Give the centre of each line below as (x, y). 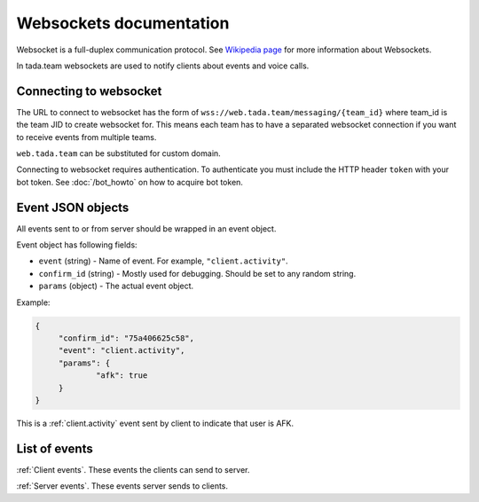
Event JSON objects (73, 207)
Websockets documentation (123, 23)
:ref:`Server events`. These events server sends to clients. (122, 486)
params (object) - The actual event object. (116, 286)
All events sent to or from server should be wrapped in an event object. (146, 228)
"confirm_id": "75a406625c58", (126, 338)
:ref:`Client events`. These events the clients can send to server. (133, 469)
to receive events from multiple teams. (86, 137)
